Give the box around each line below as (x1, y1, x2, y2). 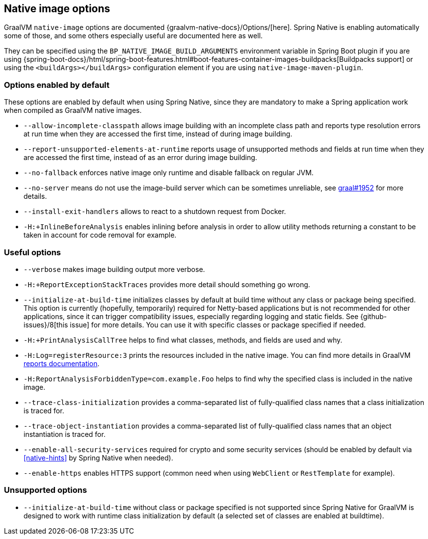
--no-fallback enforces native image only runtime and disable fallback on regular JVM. (24, 168, 314, 177)
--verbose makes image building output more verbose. (24, 265, 205, 273)
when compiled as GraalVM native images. (4, 106, 142, 115)
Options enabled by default (4, 80, 110, 90)
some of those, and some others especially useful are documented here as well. (4, 31, 263, 40)
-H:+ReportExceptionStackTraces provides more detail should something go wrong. (24, 280, 310, 289)
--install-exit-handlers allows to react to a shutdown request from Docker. (24, 207, 286, 216)
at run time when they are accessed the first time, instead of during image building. (24, 130, 293, 138)
